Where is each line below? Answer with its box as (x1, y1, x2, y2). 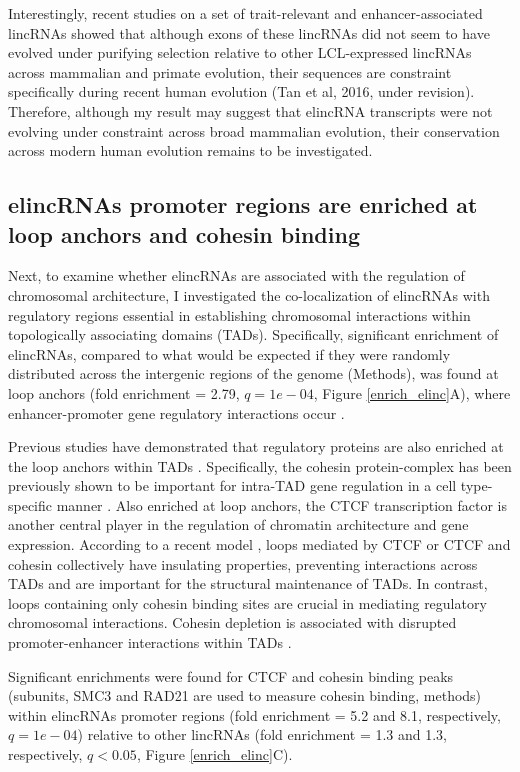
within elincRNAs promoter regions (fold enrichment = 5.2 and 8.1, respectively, (8, 704, 501, 725)
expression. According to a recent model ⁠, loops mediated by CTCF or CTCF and (8, 534, 511, 555)
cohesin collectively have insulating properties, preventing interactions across (8, 553, 478, 574)
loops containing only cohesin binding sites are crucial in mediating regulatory (8, 592, 487, 613)
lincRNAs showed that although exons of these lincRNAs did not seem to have (8, 22, 490, 43)
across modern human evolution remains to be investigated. (8, 140, 373, 161)
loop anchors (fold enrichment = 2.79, (8, 382, 240, 403)
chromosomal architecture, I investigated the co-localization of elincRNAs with (8, 284, 490, 305)
